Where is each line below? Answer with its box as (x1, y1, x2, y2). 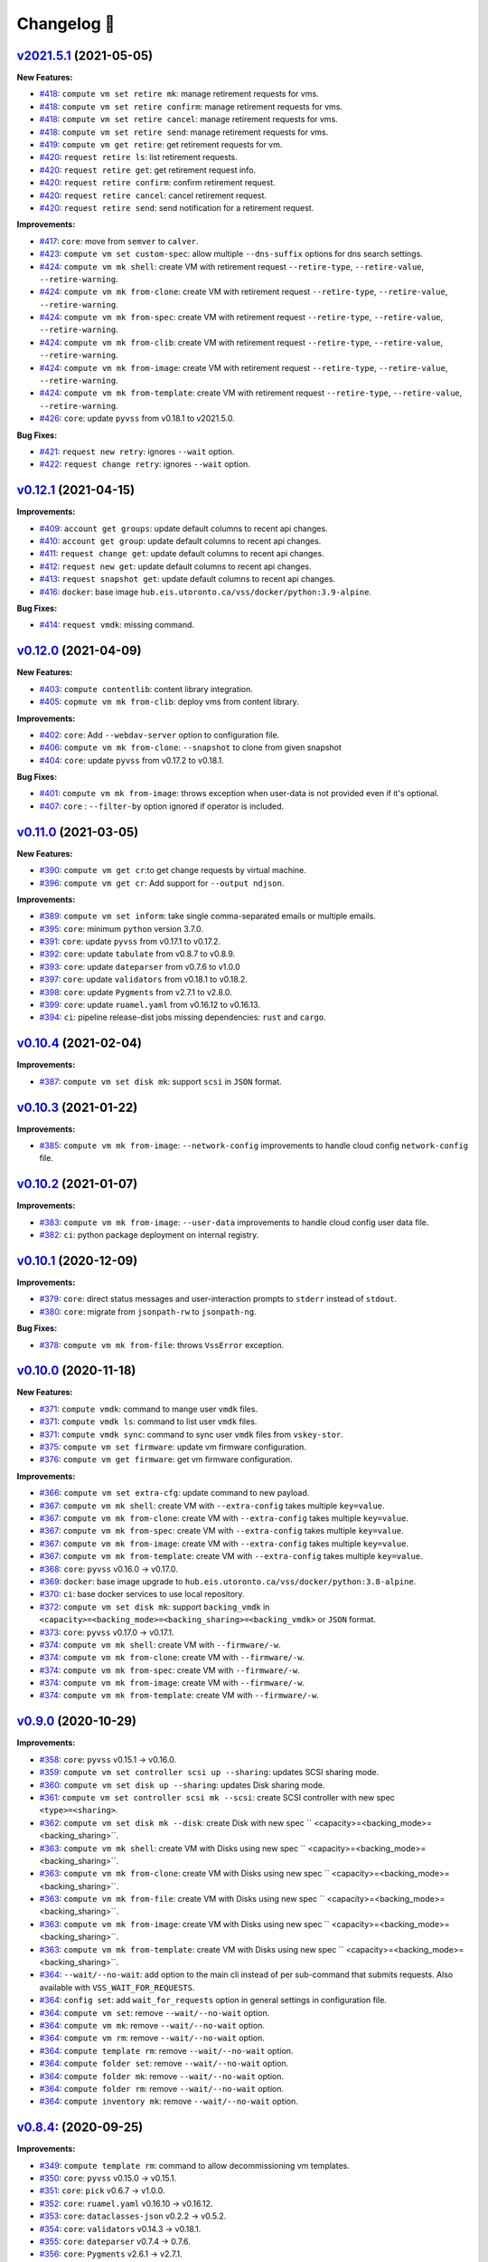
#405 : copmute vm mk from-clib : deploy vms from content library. (39, 697, 300, 708)
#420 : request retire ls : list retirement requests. (39, 152, 239, 163)
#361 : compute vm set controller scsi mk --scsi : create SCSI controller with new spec (39, 1792, 395, 1802)
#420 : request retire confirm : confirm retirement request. (39, 177, 276, 188)
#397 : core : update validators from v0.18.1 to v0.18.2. (39, 974, 249, 985)
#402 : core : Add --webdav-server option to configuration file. (39, 729, 280, 740)
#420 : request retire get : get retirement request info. (39, 164, 257, 176)
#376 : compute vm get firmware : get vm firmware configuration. (39, 1454, 293, 1465)
